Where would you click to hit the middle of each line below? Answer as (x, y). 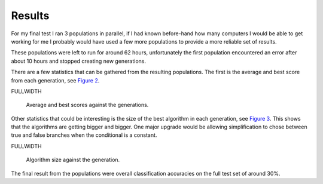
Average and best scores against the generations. (87, 105)
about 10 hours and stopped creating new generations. (79, 61)
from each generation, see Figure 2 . (55, 80)
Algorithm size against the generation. (73, 160)
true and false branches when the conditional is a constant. (84, 135)
